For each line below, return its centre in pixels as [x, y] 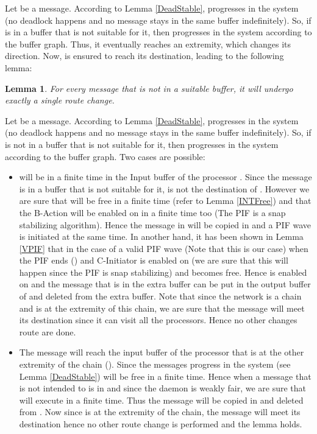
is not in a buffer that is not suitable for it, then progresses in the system [142, 144]
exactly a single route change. [60, 100]
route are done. [48, 331]
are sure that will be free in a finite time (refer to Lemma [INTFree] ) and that [165, 201]
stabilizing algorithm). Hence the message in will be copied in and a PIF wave [165, 224]
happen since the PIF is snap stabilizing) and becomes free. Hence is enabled [163, 272]
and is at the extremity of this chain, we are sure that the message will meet [162, 308]
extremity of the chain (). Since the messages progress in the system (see [155, 364]
